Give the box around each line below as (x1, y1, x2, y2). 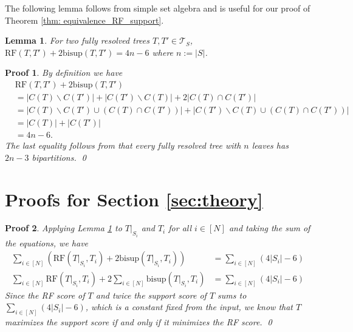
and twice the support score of (95, 288, 207, 301)
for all (168, 222, 192, 234)
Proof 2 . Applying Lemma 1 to (5, 222, 122, 234)
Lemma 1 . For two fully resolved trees (5, 34, 149, 47)
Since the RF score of (5, 288, 85, 301)
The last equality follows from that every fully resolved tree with (5, 139, 241, 152)
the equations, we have (5, 236, 89, 249)
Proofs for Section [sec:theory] (5, 186, 263, 211)
